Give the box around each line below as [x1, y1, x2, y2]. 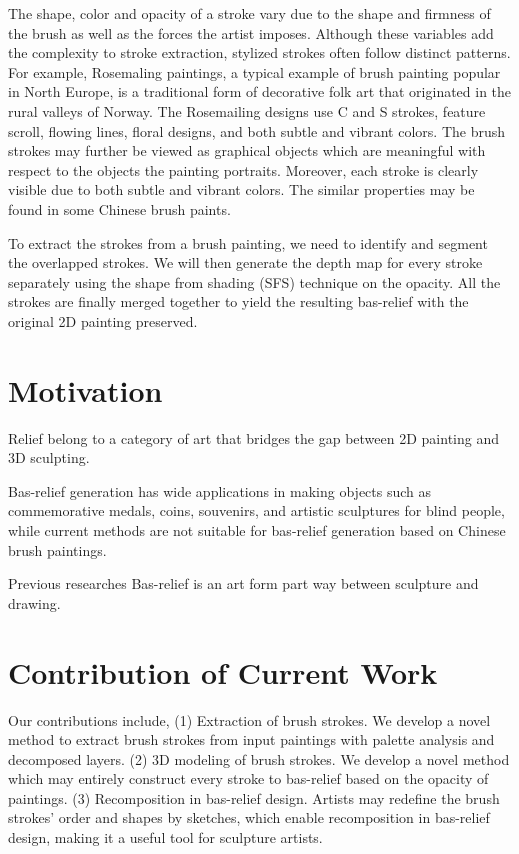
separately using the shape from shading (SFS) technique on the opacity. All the [8, 271, 501, 292]
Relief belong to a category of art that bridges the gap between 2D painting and [8, 427, 499, 448]
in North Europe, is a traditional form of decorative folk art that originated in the [8, 81, 512, 102]
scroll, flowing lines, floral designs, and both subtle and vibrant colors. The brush [8, 120, 506, 141]
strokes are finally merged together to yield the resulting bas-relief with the [8, 291, 469, 312]
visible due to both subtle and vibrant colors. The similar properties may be [8, 179, 475, 200]
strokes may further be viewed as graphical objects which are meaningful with [8, 140, 486, 161]
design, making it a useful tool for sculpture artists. [8, 827, 323, 848]
